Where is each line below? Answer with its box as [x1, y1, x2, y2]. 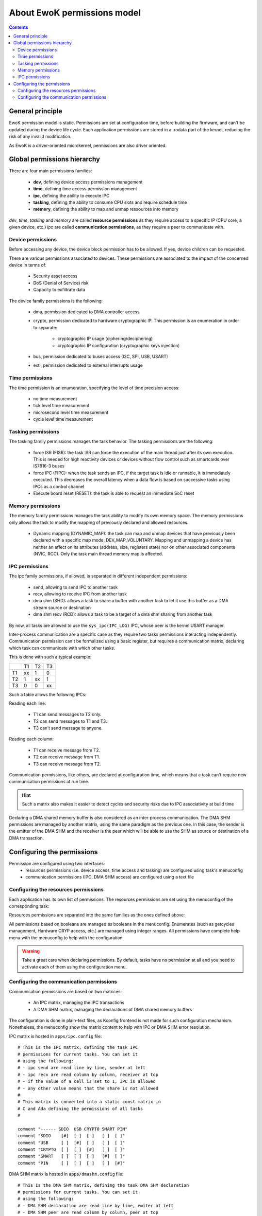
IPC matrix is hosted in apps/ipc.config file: [9, 1033, 102, 1039]
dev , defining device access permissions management [33, 179, 143, 185]
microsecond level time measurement [33, 409, 109, 415]
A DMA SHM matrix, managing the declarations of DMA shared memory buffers [33, 1006, 192, 1012]
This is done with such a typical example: [9, 654, 92, 660]
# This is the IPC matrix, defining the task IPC [17, 1045, 138, 1050]
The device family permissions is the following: [9, 298, 103, 304]
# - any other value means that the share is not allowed [17, 1085, 159, 1091]
